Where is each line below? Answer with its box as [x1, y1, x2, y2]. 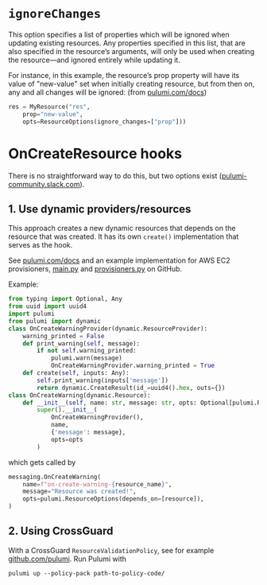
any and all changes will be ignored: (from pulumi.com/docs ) [8, 87, 207, 97]
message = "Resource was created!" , [22, 488, 137, 496]
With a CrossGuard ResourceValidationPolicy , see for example [8, 545, 215, 555]
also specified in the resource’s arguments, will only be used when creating [8, 46, 255, 56]
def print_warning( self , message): [22, 339, 141, 348]
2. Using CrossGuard [8, 525, 114, 538]
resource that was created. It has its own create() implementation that [8, 232, 239, 241]
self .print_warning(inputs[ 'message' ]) [37, 376, 169, 384]
